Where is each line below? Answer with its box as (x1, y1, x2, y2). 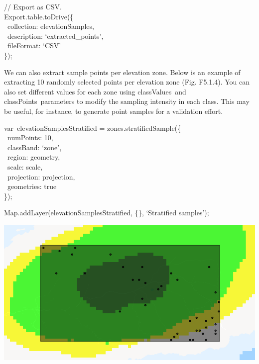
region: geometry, (7, 152, 60, 162)
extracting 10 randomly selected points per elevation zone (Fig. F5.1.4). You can (4, 77, 250, 87)
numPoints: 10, (7, 132, 53, 143)
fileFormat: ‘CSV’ (7, 40, 61, 51)
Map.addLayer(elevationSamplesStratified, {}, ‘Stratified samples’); (4, 207, 209, 218)
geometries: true (7, 181, 57, 191)
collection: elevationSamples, (7, 21, 94, 31)
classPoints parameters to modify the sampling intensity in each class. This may (4, 96, 250, 106)
